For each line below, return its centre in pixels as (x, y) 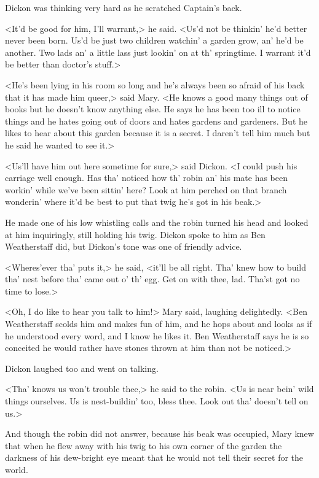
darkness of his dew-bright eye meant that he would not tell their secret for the (154, 457)
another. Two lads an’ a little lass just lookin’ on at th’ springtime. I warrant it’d (158, 52)
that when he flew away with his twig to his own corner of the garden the (144, 445)
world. (17, 469)
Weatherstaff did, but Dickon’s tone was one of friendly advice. (124, 246)
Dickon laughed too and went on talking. (82, 368)
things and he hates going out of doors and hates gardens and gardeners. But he (156, 121)
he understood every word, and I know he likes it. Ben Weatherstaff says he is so (157, 335)
